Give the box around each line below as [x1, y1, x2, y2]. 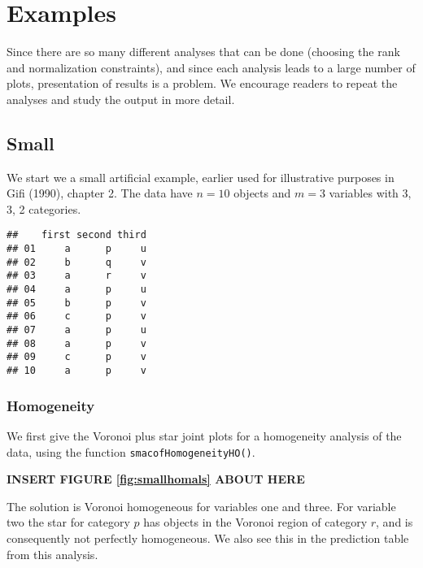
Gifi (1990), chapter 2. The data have [7, 184, 193, 202]
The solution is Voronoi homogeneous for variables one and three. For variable [7, 497, 396, 514]
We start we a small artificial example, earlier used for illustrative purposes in [7, 168, 395, 185]
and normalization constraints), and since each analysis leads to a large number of [7, 59, 416, 76]
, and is [376, 514, 413, 531]
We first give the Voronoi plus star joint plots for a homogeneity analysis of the [7, 427, 402, 444]
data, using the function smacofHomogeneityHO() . [7, 443, 255, 460]
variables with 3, [329, 184, 412, 202]
